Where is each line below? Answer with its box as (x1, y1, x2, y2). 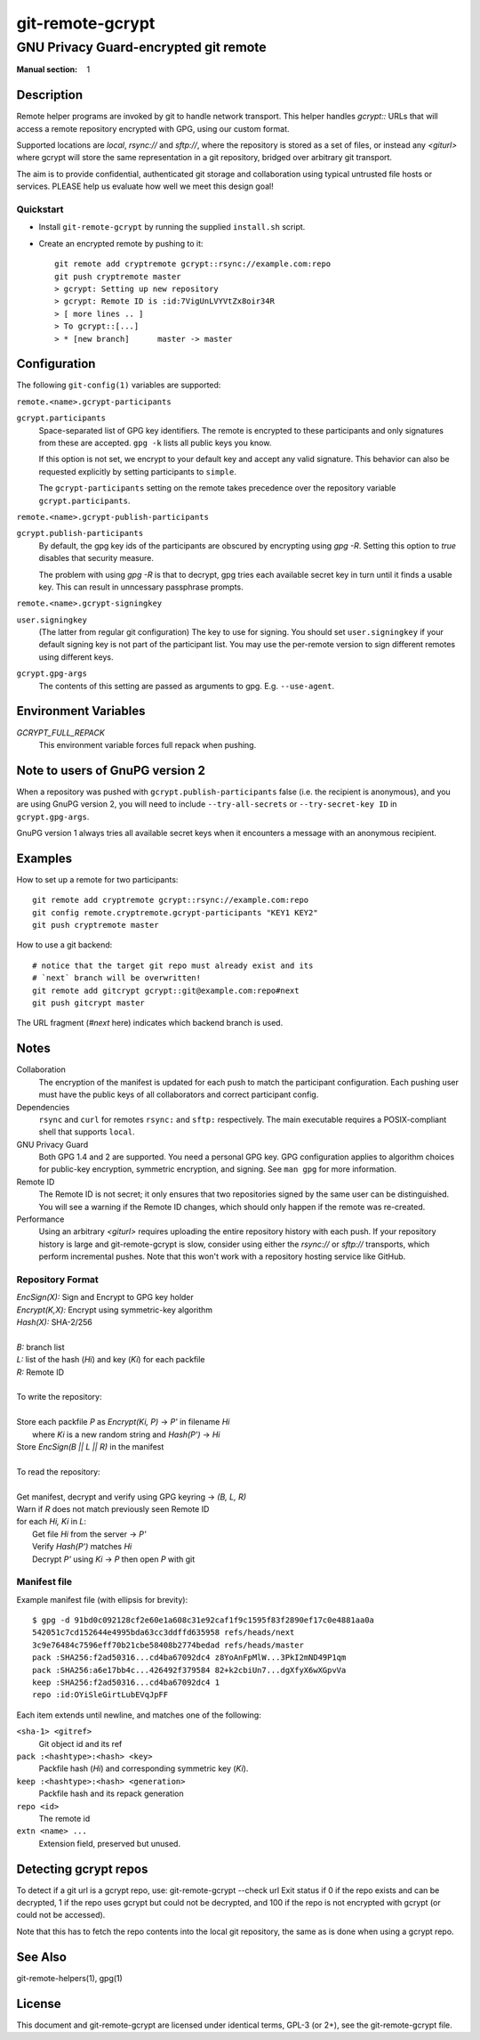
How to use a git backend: (16, 939, 113, 950)
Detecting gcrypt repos (16, 1861, 148, 1876)
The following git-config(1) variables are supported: (16, 379, 221, 391)
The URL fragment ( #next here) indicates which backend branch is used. (16, 1018, 284, 1028)
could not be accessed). (16, 1910, 106, 1921)
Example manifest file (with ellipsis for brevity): (16, 1594, 188, 1605)
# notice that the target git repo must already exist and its (32, 960, 314, 971)
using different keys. (38, 651, 114, 662)
